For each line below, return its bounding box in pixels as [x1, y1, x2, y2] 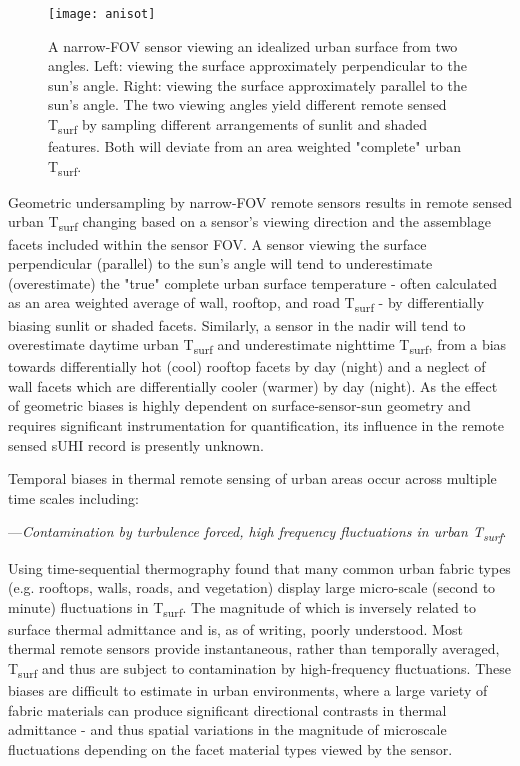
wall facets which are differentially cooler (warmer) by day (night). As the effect [8, 375, 498, 396]
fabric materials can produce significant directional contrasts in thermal [8, 699, 447, 720]
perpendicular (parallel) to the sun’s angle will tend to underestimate [8, 253, 433, 274]
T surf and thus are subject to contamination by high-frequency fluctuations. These [8, 658, 512, 681]
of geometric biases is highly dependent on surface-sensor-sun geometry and [8, 395, 471, 416]
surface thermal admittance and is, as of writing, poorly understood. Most [8, 618, 463, 639]
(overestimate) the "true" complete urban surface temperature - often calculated [8, 272, 498, 293]
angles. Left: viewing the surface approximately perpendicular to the [48, 55, 467, 76]
